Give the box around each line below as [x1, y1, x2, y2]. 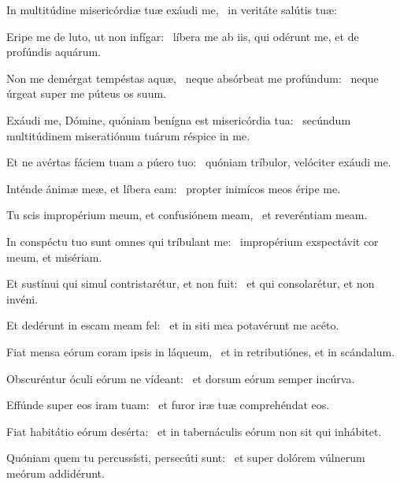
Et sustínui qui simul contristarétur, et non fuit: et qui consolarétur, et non [6, 275, 375, 292]
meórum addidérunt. [6, 464, 105, 481]
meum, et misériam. [6, 248, 102, 265]
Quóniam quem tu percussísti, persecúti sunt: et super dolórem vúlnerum [6, 449, 365, 466]
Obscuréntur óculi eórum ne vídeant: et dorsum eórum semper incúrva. [6, 370, 355, 386]
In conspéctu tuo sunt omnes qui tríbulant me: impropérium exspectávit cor [6, 233, 379, 249]
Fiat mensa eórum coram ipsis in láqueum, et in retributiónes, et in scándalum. [6, 343, 395, 359]
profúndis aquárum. [6, 43, 101, 60]
